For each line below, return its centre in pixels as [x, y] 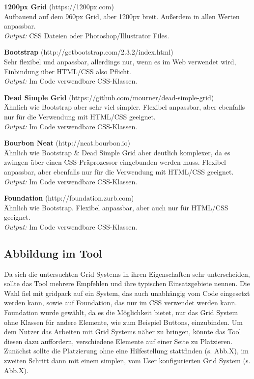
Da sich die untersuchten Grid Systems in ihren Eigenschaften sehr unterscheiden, [127, 274]
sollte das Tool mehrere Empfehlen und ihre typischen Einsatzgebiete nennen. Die [127, 283]
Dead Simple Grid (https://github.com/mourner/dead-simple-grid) [109, 97]
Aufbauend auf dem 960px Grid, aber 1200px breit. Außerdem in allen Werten [122, 16]
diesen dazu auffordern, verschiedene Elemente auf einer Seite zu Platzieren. [118, 341]
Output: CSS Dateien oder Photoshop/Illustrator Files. [87, 35]
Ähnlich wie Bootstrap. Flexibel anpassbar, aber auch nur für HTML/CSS [116, 207]
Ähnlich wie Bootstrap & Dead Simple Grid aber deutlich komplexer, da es [117, 152]
